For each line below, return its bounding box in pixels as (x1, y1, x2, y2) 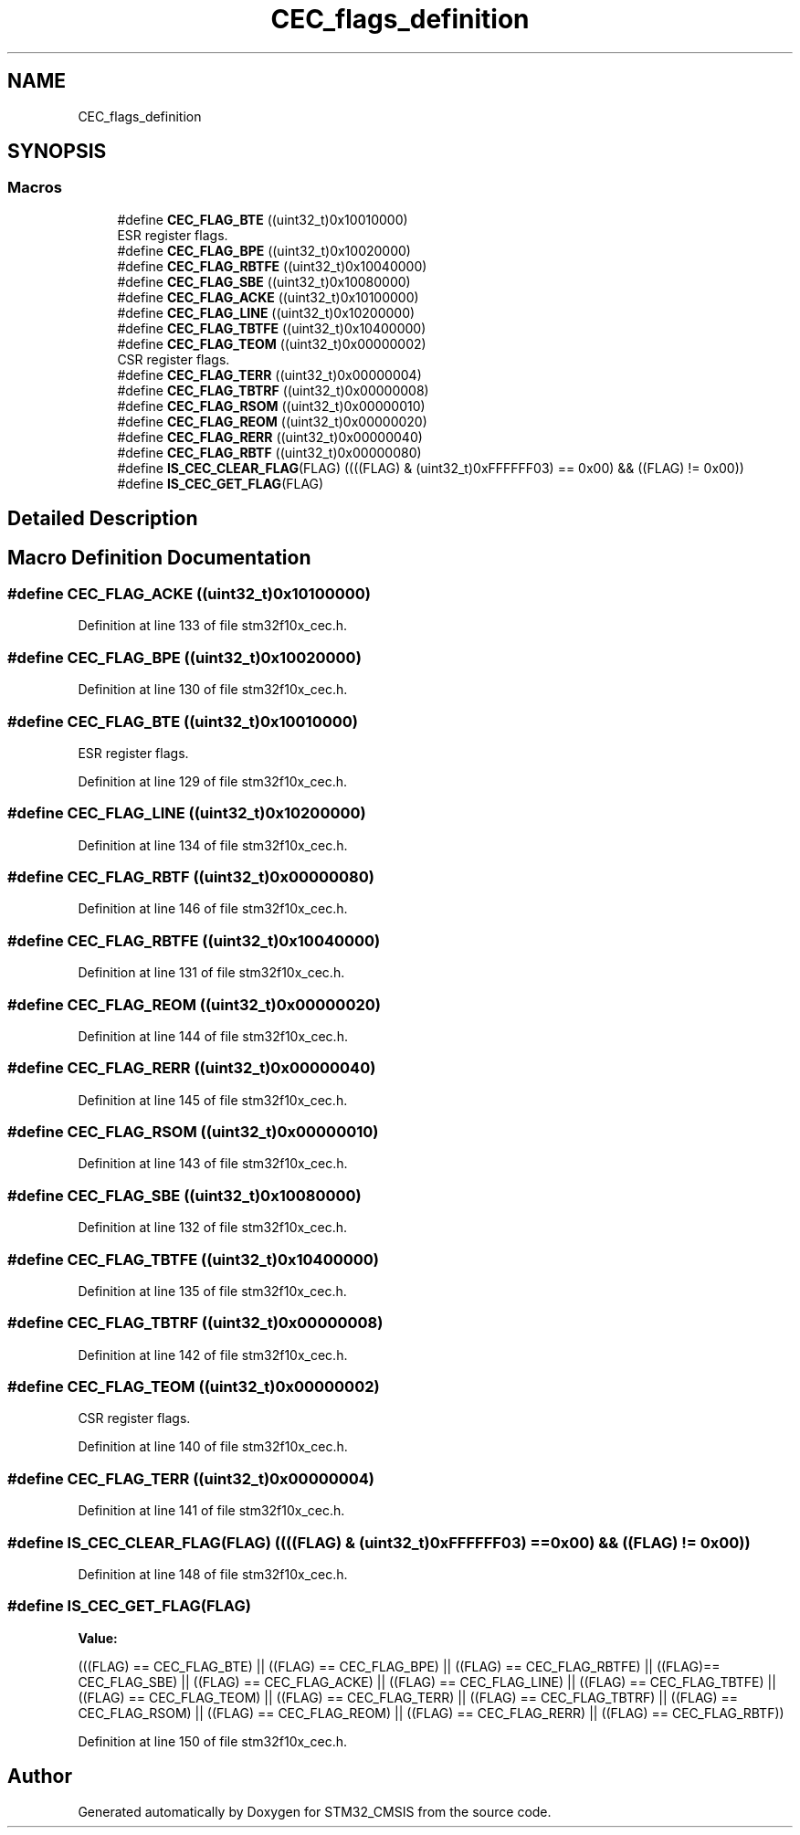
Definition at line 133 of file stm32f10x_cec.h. (78, 617, 348, 634)
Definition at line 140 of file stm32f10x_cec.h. (78, 1439, 348, 1455)
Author (7, 1765, 72, 1788)
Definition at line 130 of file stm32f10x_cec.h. (78, 681, 348, 698)
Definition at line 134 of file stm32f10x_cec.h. (78, 837, 348, 853)
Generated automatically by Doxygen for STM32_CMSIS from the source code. (78, 1803, 552, 1819)
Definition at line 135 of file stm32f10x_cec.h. (78, 1282, 347, 1299)
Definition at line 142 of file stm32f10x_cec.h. (78, 1346, 348, 1363)
